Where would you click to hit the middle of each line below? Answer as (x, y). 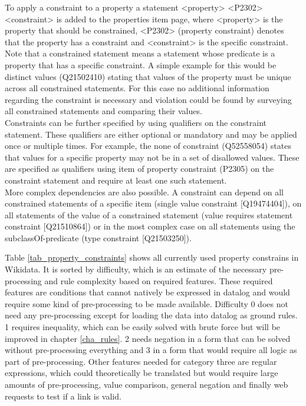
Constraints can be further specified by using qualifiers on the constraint (136, 122)
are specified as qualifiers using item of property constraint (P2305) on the (139, 169)
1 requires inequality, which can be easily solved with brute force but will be (143, 327)
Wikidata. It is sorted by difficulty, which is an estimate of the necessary (136, 269)
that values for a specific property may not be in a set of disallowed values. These (152, 157)
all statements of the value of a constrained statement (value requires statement (149, 214)
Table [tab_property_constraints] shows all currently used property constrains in (152, 257)
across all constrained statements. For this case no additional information (137, 88)
